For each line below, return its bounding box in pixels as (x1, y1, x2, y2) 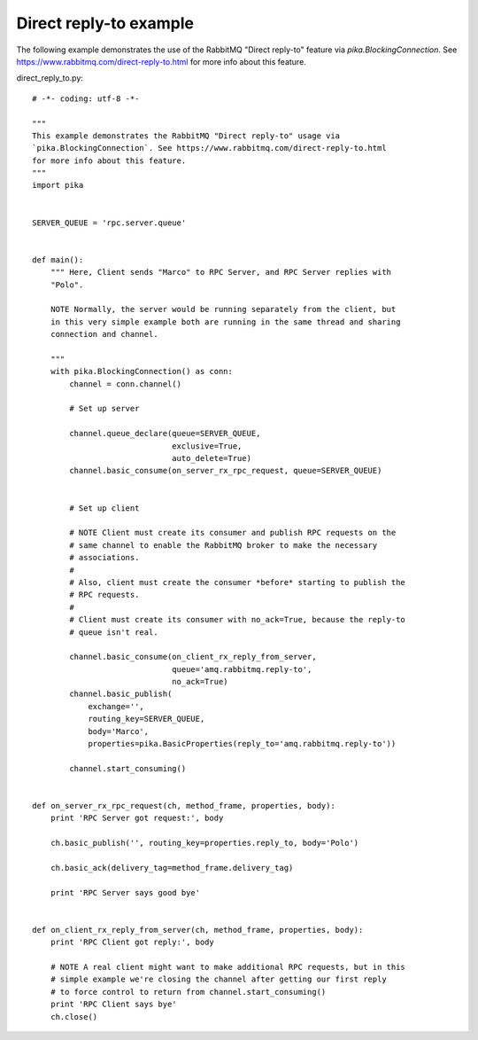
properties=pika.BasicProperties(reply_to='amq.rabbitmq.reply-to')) (88, 739, 397, 749)
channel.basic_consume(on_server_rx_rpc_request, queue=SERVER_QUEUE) (69, 465, 382, 476)
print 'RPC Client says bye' (50, 999, 177, 1010)
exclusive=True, (171, 441, 243, 451)
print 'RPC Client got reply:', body (50, 937, 214, 948)
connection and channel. (50, 329, 158, 340)
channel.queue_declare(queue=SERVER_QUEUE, (69, 428, 261, 439)
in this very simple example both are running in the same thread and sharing (50, 317, 401, 327)
